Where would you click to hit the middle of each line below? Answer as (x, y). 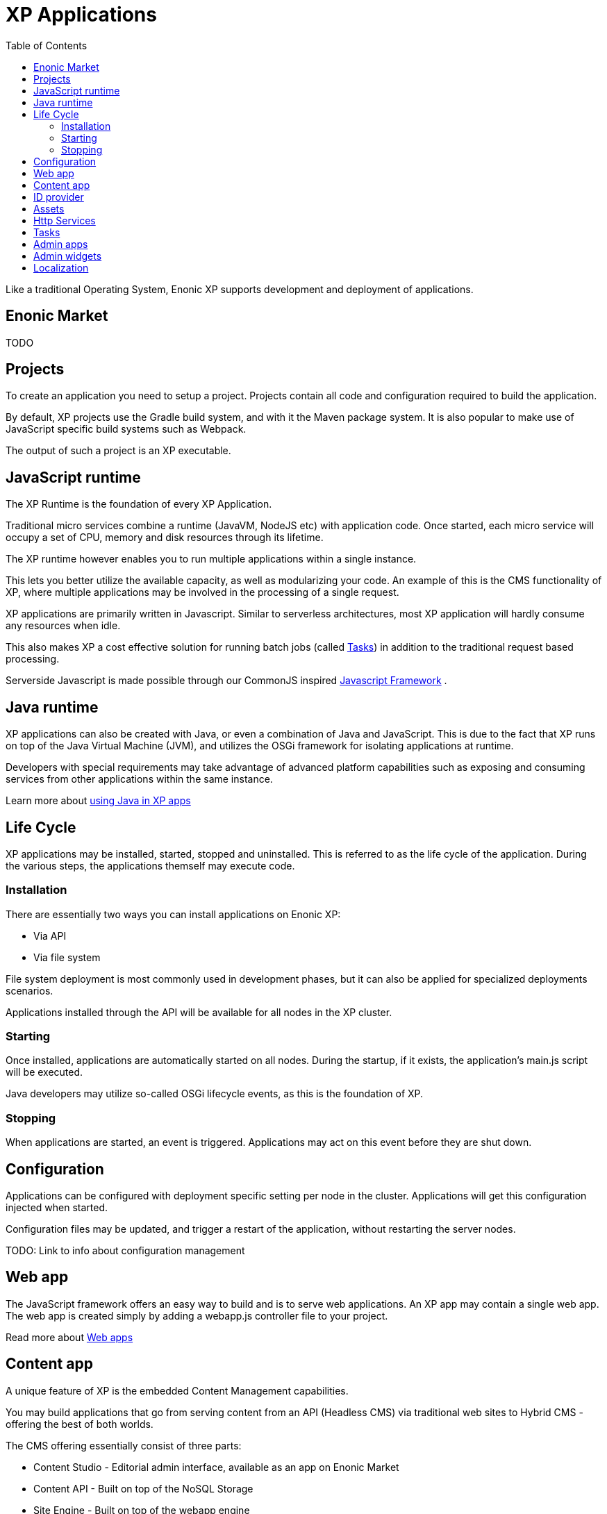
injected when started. (57, 1208)
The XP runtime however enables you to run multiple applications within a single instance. (211, 559)
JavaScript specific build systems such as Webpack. (126, 429)
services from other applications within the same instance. (139, 779)
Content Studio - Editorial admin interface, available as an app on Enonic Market (216, 1467)
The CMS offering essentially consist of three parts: (124, 1445)
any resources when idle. (63, 626)
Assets (49, 208)
